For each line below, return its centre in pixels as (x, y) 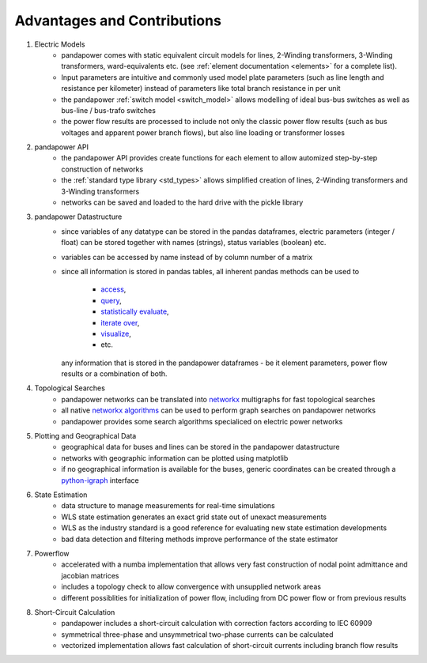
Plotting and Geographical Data (85, 436)
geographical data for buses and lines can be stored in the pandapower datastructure (200, 447)
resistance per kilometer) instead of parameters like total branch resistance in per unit (201, 89)
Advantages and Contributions (118, 21)
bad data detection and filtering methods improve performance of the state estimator (200, 539)
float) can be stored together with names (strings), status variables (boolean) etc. (194, 243)
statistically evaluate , (135, 311)
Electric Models (60, 44)
